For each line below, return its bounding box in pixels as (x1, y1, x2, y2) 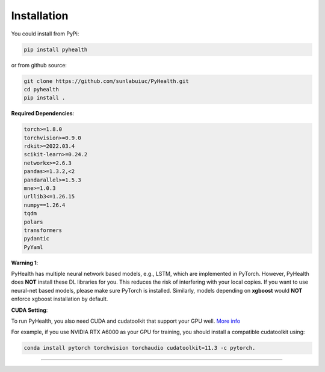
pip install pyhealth (23, 46, 88, 53)
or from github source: (11, 61, 67, 69)
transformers (23, 227, 63, 234)
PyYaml (23, 243, 43, 251)
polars (23, 218, 43, 225)
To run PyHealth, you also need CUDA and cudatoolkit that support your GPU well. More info (11, 317, 241, 325)
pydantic (23, 235, 50, 242)
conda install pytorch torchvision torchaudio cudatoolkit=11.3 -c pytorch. (23, 344, 256, 352)
